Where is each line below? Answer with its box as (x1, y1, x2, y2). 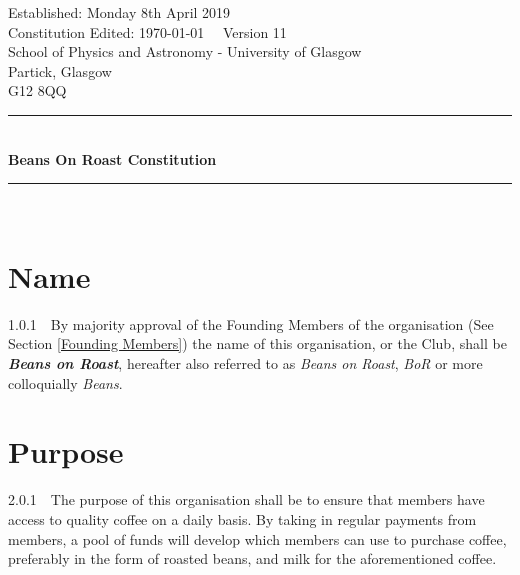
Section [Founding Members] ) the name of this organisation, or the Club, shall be (8, 333, 507, 354)
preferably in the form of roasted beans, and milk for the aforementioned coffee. (8, 548, 497, 569)
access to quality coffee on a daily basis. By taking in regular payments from (8, 508, 477, 529)
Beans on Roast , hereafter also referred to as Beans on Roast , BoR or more (8, 353, 483, 374)
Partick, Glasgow (8, 60, 112, 81)
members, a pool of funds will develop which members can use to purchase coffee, (8, 528, 507, 549)
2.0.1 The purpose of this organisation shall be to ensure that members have (8, 489, 485, 510)
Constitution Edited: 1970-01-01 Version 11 (8, 21, 287, 42)
